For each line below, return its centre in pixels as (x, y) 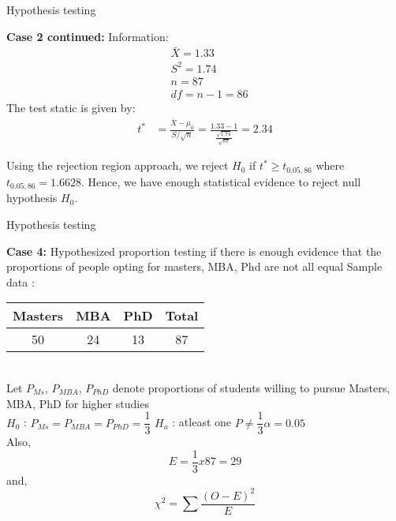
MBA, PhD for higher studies (78, 403)
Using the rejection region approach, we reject (118, 165)
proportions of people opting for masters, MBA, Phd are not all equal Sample (194, 266)
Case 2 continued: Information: (88, 36)
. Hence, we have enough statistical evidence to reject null (221, 181)
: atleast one (202, 422)
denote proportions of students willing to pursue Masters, (251, 387)
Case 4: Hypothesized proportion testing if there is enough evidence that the (194, 251)
